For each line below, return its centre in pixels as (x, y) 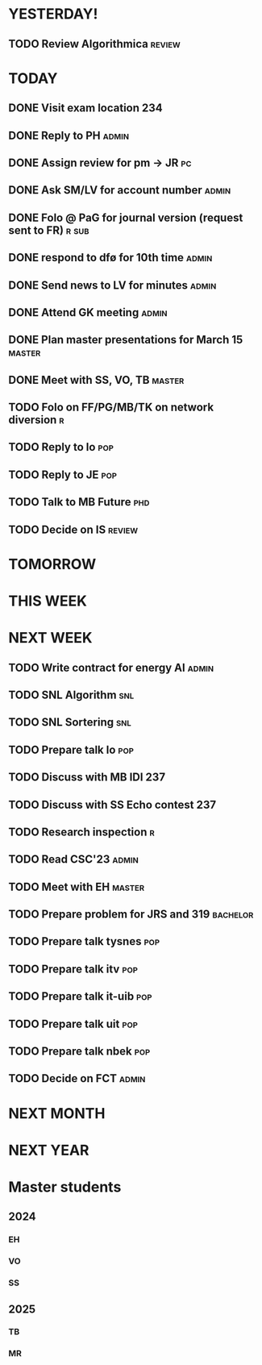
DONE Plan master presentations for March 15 (126, 340)
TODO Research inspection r (81, 832)
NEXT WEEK (50, 638)
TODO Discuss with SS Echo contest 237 (112, 804)
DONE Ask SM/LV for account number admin (120, 190)
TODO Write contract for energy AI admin (111, 667)
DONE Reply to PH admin (69, 135)
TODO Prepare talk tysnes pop (84, 941)
